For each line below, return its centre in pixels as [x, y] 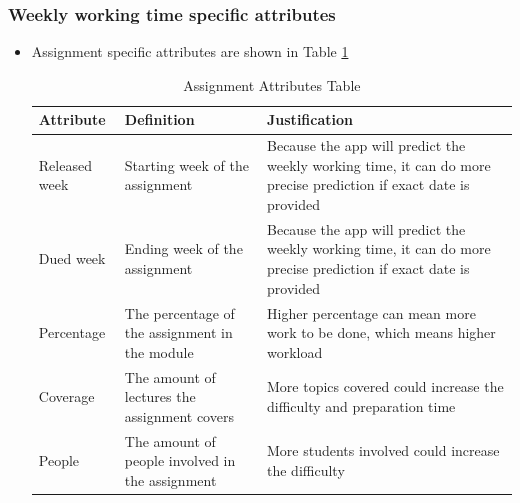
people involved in [180, 460]
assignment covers [179, 415]
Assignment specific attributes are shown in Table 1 [190, 51]
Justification [310, 119]
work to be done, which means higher [381, 332]
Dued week [72, 258]
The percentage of [179, 312]
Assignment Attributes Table [272, 84]
